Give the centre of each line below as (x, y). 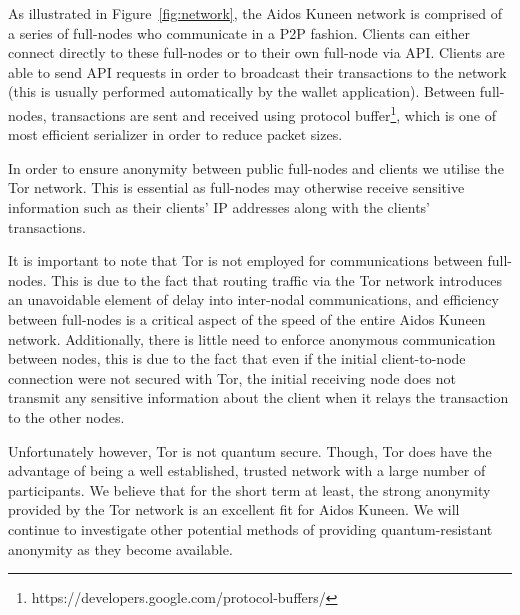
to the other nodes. (66, 416)
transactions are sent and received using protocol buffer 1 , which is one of (273, 113)
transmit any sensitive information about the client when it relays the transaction (258, 397)
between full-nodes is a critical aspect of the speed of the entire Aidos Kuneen (247, 318)
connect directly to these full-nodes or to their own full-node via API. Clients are (256, 52)
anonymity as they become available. (120, 548)
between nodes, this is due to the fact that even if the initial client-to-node (237, 358)
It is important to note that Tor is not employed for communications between (245, 260)
